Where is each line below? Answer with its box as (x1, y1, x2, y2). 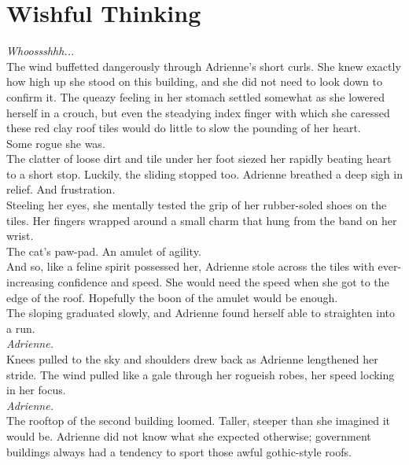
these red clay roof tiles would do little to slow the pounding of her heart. (6, 120, 361, 136)
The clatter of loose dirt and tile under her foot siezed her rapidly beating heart (6, 150, 392, 167)
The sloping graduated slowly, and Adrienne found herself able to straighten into (6, 304, 396, 321)
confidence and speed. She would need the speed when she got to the (57, 274, 389, 290)
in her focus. (6, 382, 66, 398)
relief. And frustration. (6, 181, 116, 197)
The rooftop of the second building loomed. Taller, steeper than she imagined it (6, 412, 391, 429)
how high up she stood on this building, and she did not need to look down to (6, 73, 382, 90)
